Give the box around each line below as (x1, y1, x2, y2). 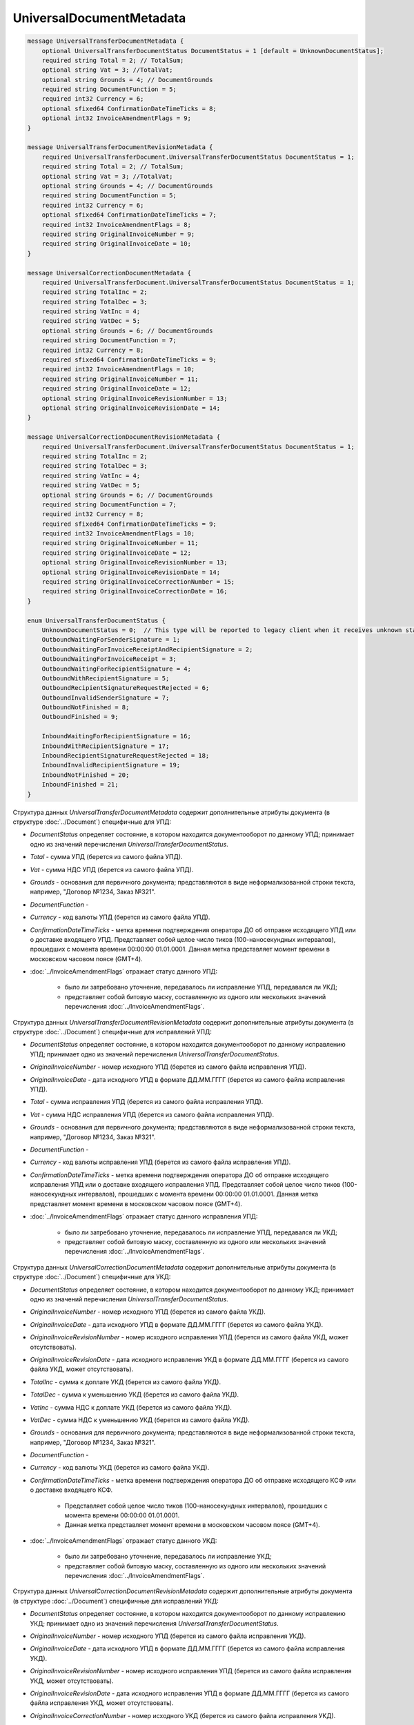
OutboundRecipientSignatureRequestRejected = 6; (41, 684, 210, 692)
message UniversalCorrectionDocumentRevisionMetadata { (27, 433, 221, 441)
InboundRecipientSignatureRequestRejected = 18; (41, 752, 210, 760)
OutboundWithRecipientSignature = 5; (41, 674, 170, 682)
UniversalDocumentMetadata (12, 10, 186, 26)
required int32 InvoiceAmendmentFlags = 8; (41, 221, 191, 228)
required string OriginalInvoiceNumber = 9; (41, 230, 195, 238)
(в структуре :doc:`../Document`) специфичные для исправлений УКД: (12, 1597, 219, 1605)
